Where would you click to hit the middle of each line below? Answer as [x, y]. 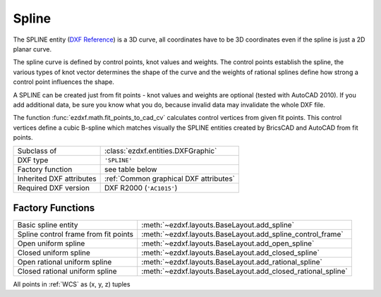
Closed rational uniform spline [67, 271]
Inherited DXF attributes [57, 178]
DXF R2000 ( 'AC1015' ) [141, 188]
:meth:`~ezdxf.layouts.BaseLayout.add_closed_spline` [231, 253]
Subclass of [37, 151]
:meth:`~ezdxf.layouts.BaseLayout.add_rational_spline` [232, 262]
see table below [131, 169]
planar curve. [32, 49]
